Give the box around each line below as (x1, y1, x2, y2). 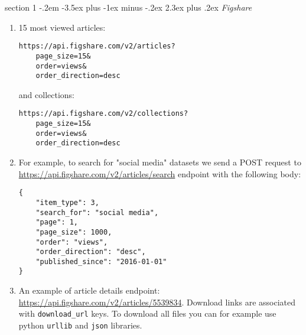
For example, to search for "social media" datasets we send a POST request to (18, 156, 301, 168)
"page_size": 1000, (35, 227, 112, 236)
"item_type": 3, (35, 198, 99, 207)
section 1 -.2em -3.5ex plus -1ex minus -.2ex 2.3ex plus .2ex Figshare (5, 1, 252, 13)
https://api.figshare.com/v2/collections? (18, 109, 188, 118)
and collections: (18, 88, 74, 100)
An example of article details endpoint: (18, 284, 160, 297)
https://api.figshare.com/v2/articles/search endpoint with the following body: (18, 167, 301, 180)
